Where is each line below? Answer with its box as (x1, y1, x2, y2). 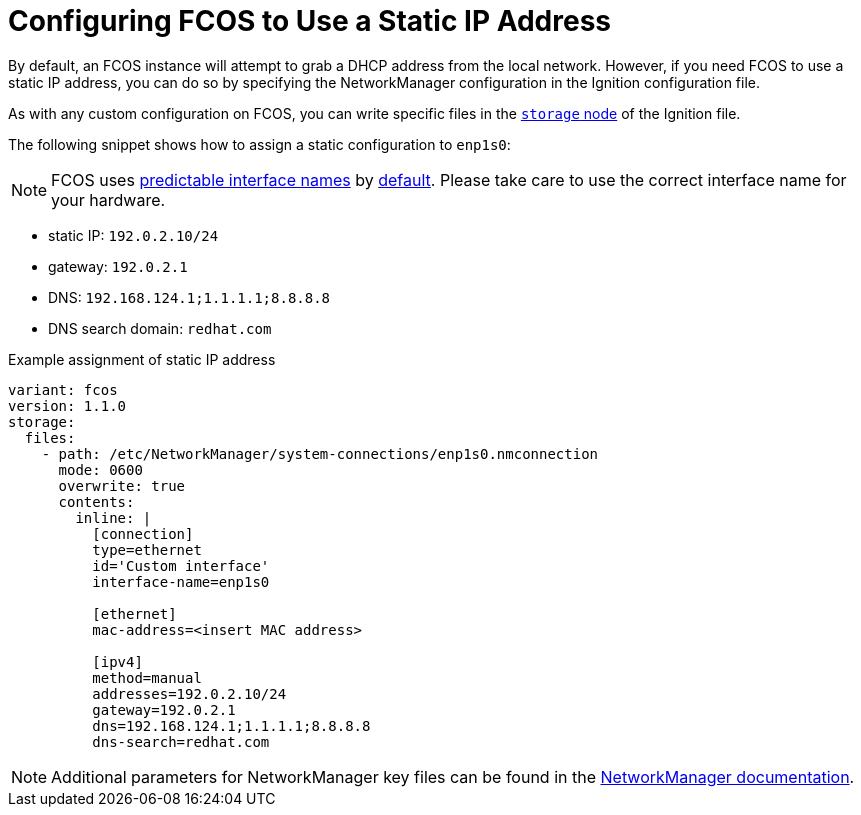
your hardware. (51, 189, 166, 210)
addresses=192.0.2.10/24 (92, 685, 287, 702)
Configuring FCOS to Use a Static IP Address (8, 4, 611, 38)
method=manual (92, 669, 202, 686)
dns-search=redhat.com (92, 733, 270, 750)
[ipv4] (92, 653, 143, 670)
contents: (58, 493, 135, 510)
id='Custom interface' (92, 557, 270, 574)
